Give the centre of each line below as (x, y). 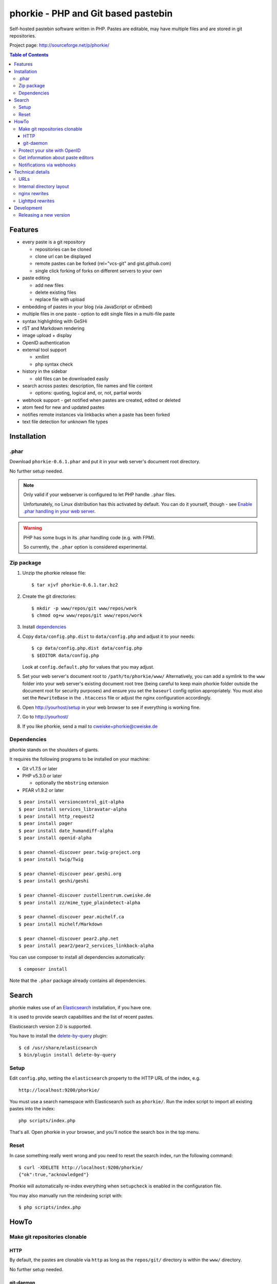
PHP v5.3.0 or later (42, 776)
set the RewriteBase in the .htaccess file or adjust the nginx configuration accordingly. (117, 698)
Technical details (32, 172)
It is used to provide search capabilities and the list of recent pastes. (82, 1017)
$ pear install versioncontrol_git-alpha (71, 802)
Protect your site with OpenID (50, 150)
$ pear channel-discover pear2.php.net (69, 938)
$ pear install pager (46, 824)
